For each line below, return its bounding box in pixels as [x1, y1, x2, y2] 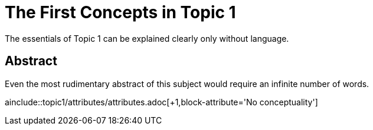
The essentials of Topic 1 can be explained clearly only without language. [5, 33, 289, 44]
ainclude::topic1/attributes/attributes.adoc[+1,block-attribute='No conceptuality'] [5, 96, 318, 107]
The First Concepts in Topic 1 [5, 2, 236, 22]
